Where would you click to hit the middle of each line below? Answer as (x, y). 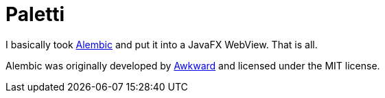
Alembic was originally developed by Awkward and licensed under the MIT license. (193, 65)
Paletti (35, 14)
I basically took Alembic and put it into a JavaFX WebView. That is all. (162, 44)
